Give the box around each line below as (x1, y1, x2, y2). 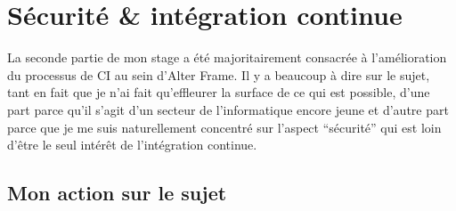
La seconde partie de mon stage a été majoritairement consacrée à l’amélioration (7, 48, 447, 67)
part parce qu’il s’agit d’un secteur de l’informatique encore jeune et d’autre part (7, 100, 449, 118)
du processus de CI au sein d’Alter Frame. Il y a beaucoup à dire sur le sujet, (7, 65, 430, 84)
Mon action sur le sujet (7, 179, 227, 207)
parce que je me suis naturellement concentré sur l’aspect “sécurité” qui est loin (7, 118, 442, 136)
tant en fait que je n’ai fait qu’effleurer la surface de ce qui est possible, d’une (7, 83, 430, 101)
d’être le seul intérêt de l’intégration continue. (7, 135, 257, 154)
